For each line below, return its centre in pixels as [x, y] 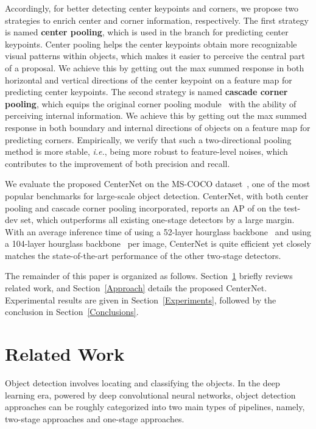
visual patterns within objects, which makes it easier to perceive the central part [155, 56]
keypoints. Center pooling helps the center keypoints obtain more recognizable [151, 44]
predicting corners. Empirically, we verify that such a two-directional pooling [148, 139]
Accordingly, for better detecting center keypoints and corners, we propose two [152, 8]
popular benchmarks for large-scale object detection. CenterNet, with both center [157, 195]
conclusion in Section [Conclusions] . [72, 312]
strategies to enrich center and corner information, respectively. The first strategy [157, 20]
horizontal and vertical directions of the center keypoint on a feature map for [149, 80]
